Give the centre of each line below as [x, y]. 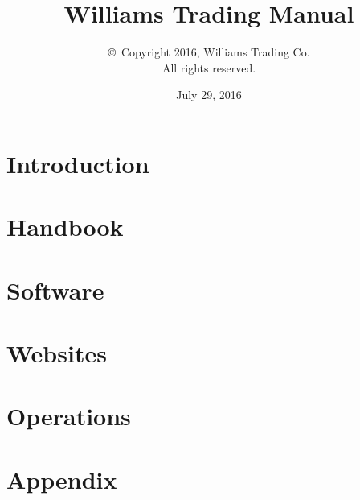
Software [55, 289]
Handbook [65, 227]
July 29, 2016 [209, 95]
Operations [69, 416]
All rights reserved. [209, 67]
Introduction [78, 163]
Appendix [62, 479]
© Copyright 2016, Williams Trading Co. [209, 52]
